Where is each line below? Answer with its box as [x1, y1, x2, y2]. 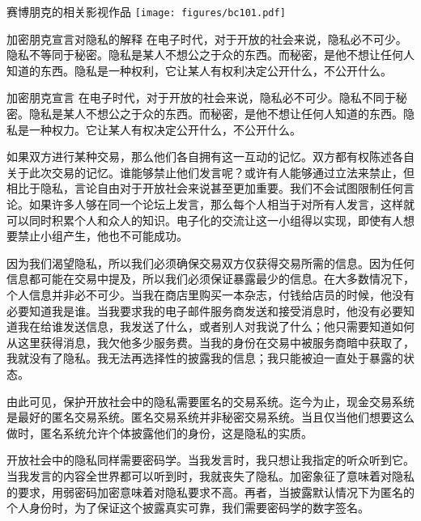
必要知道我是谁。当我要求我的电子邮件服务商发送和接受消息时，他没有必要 [6, 302, 403, 319]
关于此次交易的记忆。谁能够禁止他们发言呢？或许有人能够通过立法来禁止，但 [6, 163, 415, 180]
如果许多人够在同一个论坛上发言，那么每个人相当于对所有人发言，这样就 [28, 196, 415, 212]
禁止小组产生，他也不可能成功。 [17, 227, 188, 244]
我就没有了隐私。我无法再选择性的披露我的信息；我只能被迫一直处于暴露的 [6, 349, 403, 366]
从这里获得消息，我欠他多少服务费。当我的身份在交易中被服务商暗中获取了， [6, 333, 415, 350]
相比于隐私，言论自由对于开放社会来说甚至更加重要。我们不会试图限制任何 [6, 180, 403, 197]
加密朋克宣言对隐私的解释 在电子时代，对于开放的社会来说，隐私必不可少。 [6, 30, 407, 47]
